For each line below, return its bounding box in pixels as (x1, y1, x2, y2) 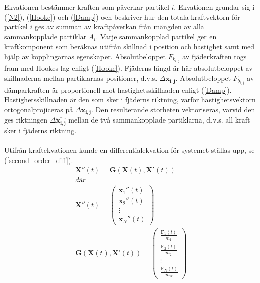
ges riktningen (4, 114, 48, 125)
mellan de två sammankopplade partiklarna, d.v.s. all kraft (68, 114, 250, 125)
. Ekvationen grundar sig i (174, 2, 255, 12)
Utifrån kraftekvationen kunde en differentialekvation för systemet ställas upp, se (4, 145, 255, 155)
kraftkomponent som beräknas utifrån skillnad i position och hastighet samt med (4, 41, 255, 52)
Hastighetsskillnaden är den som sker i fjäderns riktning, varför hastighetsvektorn (4, 94, 256, 105)
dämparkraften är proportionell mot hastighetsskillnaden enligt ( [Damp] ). (4, 84, 232, 95)
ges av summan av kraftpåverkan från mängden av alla (34, 21, 204, 32)
